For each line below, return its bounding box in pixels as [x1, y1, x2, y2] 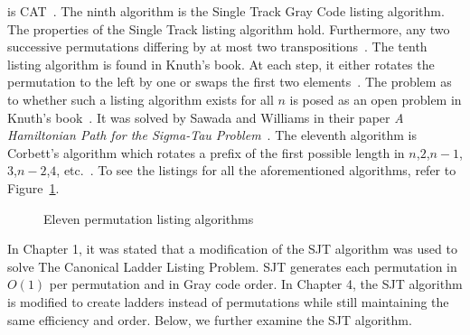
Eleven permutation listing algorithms [43, 209, 254, 228]
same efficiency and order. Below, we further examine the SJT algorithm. [7, 310, 412, 329]
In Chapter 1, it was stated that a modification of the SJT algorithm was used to [7, 239, 457, 258]
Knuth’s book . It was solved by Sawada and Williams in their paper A [7, 107, 404, 126]
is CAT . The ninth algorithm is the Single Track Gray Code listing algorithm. [7, 2, 445, 20]
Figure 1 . [7, 178, 60, 197]
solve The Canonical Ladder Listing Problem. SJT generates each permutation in [7, 256, 457, 275]
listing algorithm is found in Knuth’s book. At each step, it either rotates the [7, 54, 435, 73]
